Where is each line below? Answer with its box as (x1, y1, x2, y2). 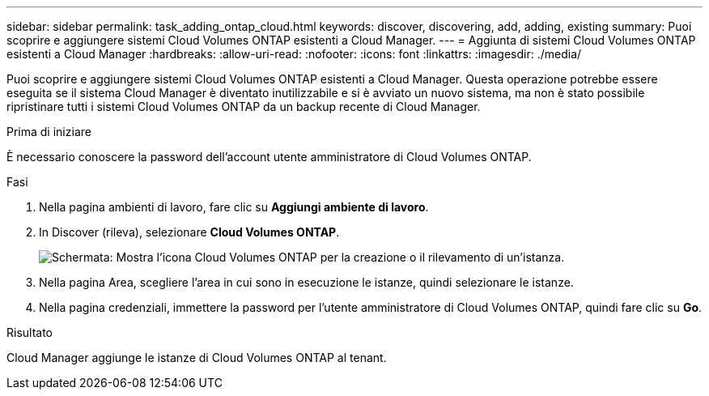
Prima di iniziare (6, 125, 91, 138)
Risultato (6, 326, 53, 339)
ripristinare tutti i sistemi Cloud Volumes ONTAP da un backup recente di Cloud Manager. (6, 100, 481, 113)
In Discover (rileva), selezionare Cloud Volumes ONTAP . (39, 225, 340, 239)
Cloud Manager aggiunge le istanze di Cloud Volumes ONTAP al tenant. (6, 351, 387, 364)
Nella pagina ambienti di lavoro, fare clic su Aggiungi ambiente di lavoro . (39, 200, 429, 214)
